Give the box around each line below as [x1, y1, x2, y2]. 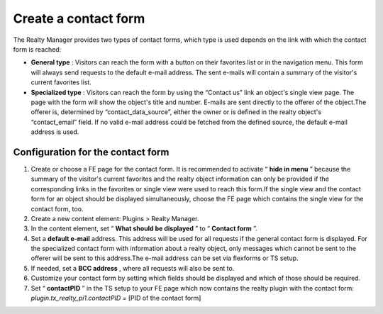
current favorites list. [30, 78, 91, 86]
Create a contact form [13, 11, 145, 26]
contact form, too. [30, 204, 84, 213]
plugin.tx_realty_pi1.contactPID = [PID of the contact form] [30, 294, 201, 303]
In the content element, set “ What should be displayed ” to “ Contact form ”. [30, 224, 258, 233]
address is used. [30, 128, 79, 136]
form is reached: [13, 45, 62, 53]
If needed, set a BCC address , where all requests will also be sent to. [30, 264, 235, 272]
